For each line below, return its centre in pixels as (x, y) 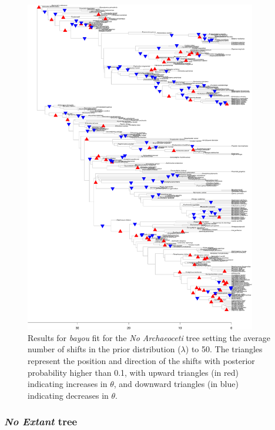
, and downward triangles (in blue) (176, 384)
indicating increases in (68, 384)
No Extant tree (41, 421)
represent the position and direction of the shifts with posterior (141, 360)
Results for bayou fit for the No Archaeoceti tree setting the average (149, 337)
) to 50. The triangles (224, 349)
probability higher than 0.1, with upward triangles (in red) (133, 372)
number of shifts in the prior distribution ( (104, 349)
